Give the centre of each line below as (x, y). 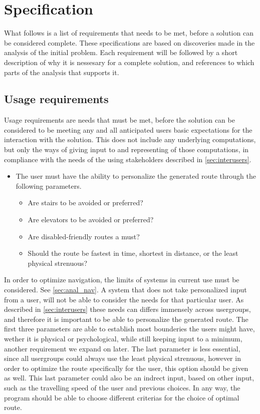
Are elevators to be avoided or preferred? (91, 220)
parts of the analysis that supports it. (62, 72)
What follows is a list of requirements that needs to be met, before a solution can (129, 33)
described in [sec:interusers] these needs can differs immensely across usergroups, (127, 309)
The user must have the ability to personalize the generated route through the (136, 176)
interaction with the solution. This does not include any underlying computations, (130, 139)
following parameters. (49, 185)
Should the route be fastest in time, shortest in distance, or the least (133, 253)
